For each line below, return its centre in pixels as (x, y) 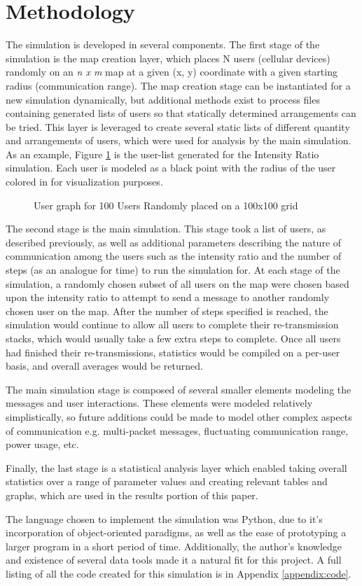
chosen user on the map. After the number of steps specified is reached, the (167, 311)
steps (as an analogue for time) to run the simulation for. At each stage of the (173, 270)
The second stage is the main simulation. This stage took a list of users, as (166, 229)
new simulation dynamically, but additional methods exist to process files (163, 99)
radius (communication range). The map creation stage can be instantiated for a (178, 85)
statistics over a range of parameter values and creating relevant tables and (167, 481)
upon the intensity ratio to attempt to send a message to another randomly (168, 297)
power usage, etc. (42, 444)
